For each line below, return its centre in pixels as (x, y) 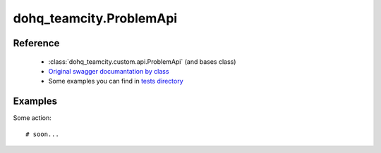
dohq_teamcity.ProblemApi (95, 18)
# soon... (42, 134)
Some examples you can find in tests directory (116, 81)
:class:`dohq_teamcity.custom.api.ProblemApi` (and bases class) (142, 61)
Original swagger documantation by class (109, 71)
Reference (36, 43)
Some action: (32, 118)
